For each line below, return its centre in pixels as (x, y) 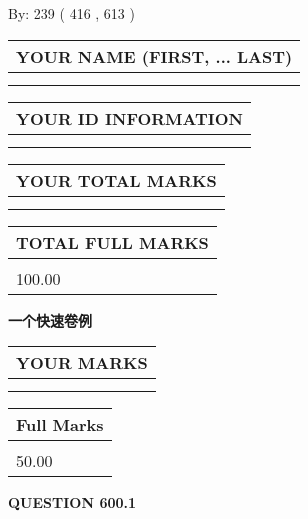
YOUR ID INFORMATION (129, 118)
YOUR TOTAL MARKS (116, 180)
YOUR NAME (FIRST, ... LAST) (154, 56)
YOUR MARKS (82, 363)
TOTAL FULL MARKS (112, 242)
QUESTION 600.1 (72, 502)
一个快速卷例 (50, 319)
